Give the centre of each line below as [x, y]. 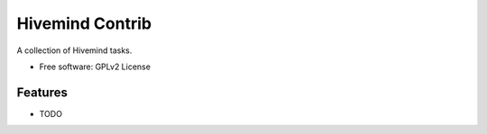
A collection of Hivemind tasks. [74, 50]
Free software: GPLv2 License [95, 67]
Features [42, 92]
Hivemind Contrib [84, 23]
